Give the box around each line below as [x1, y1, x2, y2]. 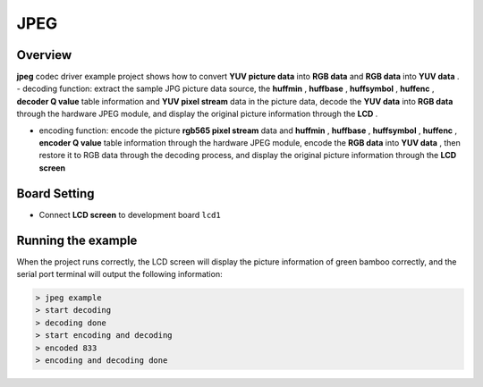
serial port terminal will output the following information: [16, 269, 223, 279]
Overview [16, 47, 72, 63]
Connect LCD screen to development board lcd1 [38, 209, 221, 220]
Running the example [16, 232, 138, 248]
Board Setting [16, 186, 95, 201]
